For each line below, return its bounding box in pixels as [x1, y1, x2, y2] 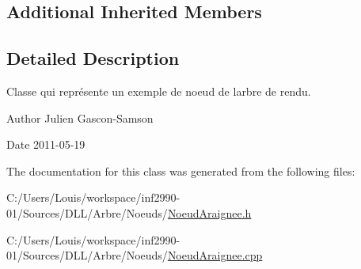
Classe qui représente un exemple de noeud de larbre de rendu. [6, 82, 311, 99]
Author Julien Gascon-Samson [6, 109, 154, 126]
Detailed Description [6, 46, 180, 70]
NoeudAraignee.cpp [167, 247, 263, 263]
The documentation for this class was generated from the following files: [6, 162, 355, 179]
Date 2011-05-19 [6, 136, 85, 153]
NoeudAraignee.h [167, 204, 252, 221]
